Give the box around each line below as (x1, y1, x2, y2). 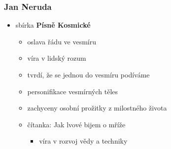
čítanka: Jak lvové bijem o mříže (27, 119, 126, 129)
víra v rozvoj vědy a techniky (39, 136, 128, 146)
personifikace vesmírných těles (27, 86, 118, 96)
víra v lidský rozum (27, 53, 86, 63)
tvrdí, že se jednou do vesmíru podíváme (27, 70, 150, 79)
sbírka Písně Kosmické (15, 20, 91, 30)
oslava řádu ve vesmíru (27, 36, 97, 46)
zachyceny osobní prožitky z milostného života (27, 103, 167, 113)
